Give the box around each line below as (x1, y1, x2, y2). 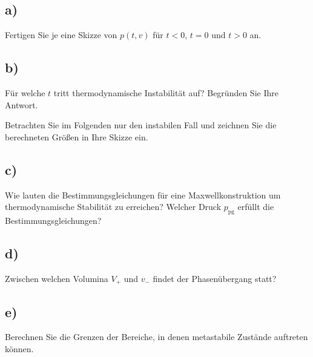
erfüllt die (237, 200, 274, 213)
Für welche (5, 87, 45, 99)
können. (5, 342, 34, 355)
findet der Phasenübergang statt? (153, 272, 277, 284)
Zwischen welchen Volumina (5, 272, 108, 284)
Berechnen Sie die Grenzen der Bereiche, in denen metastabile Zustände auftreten (5, 330, 308, 343)
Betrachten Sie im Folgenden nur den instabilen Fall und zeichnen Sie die (5, 119, 277, 131)
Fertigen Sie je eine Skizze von (5, 28, 117, 41)
